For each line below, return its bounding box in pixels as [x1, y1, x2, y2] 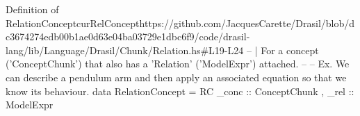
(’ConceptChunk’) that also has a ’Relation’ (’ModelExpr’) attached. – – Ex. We [6, 56, 350, 71]
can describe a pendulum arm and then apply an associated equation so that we [6, 69, 347, 84]
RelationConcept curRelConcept [6, 15, 140, 30]
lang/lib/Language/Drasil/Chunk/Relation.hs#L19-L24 [6, 42, 244, 57]
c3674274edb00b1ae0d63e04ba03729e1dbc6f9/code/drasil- [6, 29, 250, 44]
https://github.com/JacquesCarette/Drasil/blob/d [139, 15, 355, 30]
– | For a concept [246, 42, 319, 57]
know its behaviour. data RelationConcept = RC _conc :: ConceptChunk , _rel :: [6, 83, 354, 98]
